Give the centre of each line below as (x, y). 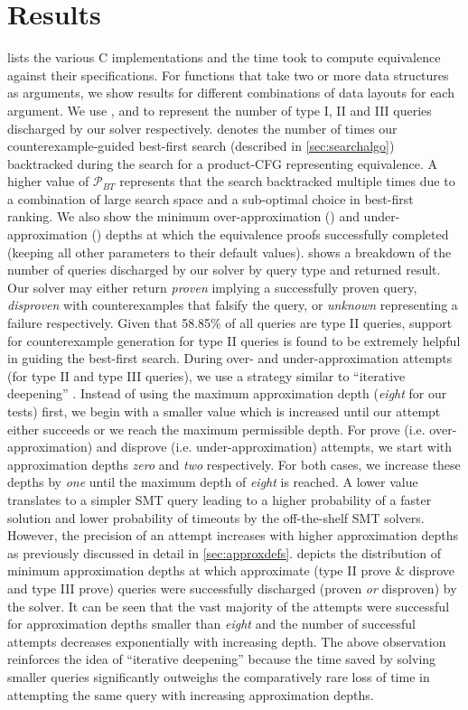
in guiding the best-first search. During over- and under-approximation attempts (230, 358)
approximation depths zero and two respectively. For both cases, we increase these (234, 464)
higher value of (48, 181)
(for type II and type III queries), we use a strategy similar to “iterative (206, 375)
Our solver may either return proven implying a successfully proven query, (212, 287)
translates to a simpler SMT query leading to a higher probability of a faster (220, 499)
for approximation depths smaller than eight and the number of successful (211, 624)
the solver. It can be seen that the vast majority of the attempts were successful (229, 606)
